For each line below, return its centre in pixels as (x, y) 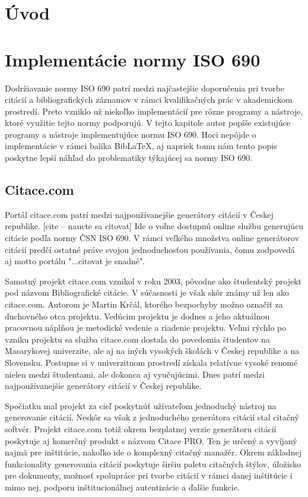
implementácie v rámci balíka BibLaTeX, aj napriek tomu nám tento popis (141, 146)
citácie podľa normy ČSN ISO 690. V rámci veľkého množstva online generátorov (152, 238)
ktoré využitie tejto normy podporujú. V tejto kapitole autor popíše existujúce (148, 123)
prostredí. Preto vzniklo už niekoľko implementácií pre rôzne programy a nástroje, (154, 111)
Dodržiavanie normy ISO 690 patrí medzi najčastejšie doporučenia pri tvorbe (145, 88)
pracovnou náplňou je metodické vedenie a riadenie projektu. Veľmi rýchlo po (146, 327)
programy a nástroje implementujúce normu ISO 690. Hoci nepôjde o (131, 134)
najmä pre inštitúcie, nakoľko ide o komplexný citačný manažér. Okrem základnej (153, 452)
